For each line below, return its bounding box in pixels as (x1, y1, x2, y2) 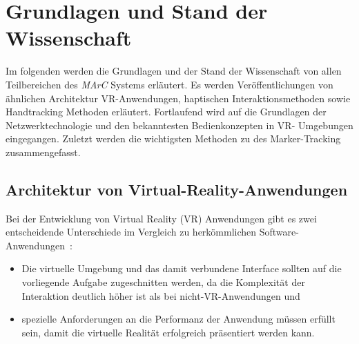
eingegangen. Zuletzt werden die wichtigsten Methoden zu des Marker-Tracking (6, 131, 341, 146)
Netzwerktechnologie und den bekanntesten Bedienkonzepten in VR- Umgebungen (6, 117, 353, 132)
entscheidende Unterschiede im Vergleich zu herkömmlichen (6, 224, 257, 239)
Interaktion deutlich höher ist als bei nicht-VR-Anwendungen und (21, 288, 300, 303)
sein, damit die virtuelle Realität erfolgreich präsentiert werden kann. (21, 325, 315, 339)
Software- (259, 224, 299, 239)
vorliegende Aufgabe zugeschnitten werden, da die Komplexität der (21, 275, 305, 289)
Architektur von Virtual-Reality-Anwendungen (6, 178, 348, 200)
